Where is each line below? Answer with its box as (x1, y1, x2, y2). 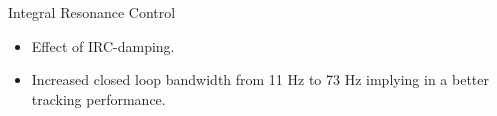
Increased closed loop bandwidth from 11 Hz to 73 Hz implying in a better (31, 69, 490, 90)
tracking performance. (31, 88, 166, 109)
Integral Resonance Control (8, 2, 176, 22)
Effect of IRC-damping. (31, 35, 175, 56)
